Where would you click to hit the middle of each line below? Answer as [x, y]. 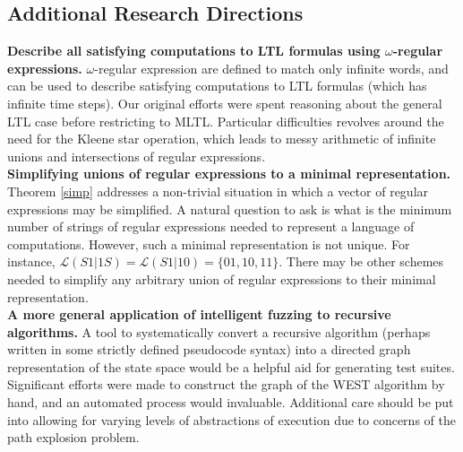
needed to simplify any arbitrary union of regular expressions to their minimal [222, 278]
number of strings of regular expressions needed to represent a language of [211, 226]
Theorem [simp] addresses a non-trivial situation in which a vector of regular [218, 191]
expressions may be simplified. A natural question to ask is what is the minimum [230, 209]
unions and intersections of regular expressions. [137, 156]
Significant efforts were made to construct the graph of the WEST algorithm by [226, 384]
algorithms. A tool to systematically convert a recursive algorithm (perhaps [219, 331]
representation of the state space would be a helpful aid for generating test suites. [231, 366]
